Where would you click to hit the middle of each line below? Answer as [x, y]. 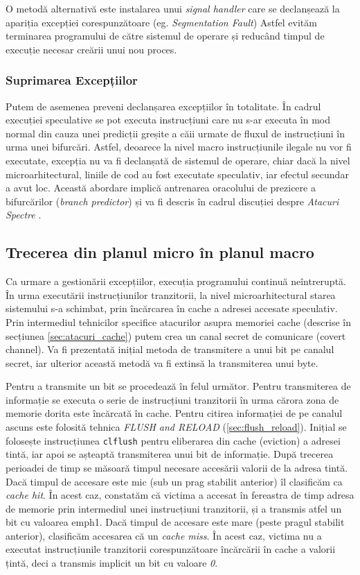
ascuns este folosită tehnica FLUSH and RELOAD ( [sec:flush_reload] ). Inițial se [176, 427]
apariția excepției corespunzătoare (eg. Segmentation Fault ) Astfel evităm [161, 22]
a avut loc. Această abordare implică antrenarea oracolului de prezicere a [161, 188]
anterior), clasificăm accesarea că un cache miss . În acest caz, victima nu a [164, 535]
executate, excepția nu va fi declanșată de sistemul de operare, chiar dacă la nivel [178, 160]
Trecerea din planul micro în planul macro [160, 252]
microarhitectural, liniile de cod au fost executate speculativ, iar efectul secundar [177, 174]
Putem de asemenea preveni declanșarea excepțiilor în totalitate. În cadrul [163, 106]
